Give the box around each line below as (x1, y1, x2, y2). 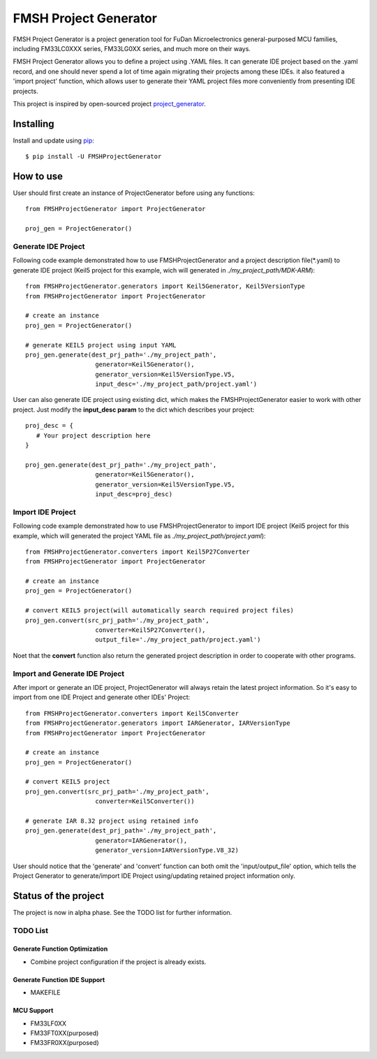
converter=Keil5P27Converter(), (95, 626, 206, 634)
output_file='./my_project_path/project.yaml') (95, 636, 261, 644)
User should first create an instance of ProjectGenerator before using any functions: (13, 189, 255, 197)
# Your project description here (36, 431, 151, 440)
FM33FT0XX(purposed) (30, 1029, 99, 1037)
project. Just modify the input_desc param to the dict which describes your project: (13, 405, 255, 414)
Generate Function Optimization (13, 944, 108, 953)
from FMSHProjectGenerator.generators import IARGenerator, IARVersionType (25, 719, 290, 727)
